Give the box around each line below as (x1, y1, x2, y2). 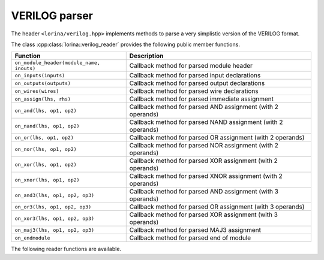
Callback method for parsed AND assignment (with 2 (129, 102, 279, 111)
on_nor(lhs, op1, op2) (14, 146, 77, 152)
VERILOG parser (11, 9, 93, 22)
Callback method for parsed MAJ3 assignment (129, 226, 261, 234)
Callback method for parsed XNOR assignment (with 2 (129, 172, 283, 180)
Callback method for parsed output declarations (129, 79, 265, 87)
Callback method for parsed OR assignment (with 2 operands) (129, 134, 305, 142)
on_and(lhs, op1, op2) (14, 107, 77, 114)
